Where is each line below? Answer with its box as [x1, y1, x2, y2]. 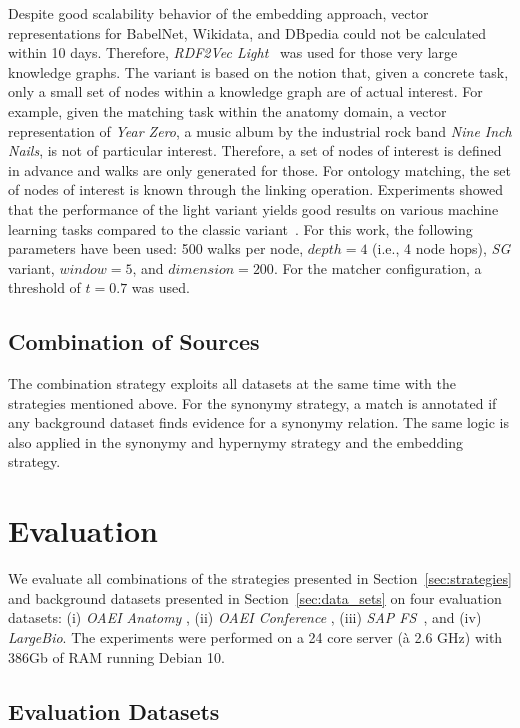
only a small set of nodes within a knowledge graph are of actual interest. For [8, 81, 483, 102]
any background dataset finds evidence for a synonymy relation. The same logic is [8, 412, 509, 433]
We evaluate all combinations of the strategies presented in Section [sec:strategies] [8, 568, 512, 589]
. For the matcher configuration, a [273, 257, 482, 278]
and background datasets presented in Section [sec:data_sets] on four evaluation [8, 587, 502, 608]
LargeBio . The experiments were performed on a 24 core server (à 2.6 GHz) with [8, 626, 503, 647]
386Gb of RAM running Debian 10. [8, 646, 225, 667]
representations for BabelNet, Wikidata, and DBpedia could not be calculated [8, 22, 487, 43]
